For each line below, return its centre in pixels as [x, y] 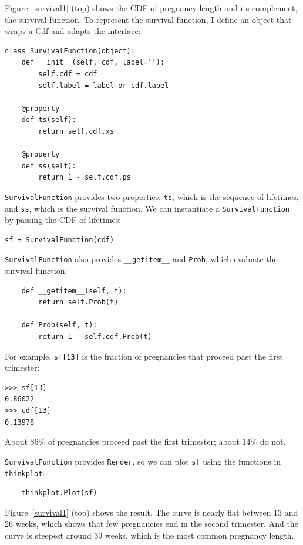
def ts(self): [49, 120]
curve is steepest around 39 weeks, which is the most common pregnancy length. [149, 535]
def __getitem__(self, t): [74, 291]
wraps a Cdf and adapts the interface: [73, 31]
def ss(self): [49, 166]
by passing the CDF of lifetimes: [63, 220]
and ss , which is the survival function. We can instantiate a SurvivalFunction [147, 208]
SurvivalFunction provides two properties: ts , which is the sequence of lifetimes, [152, 196]
